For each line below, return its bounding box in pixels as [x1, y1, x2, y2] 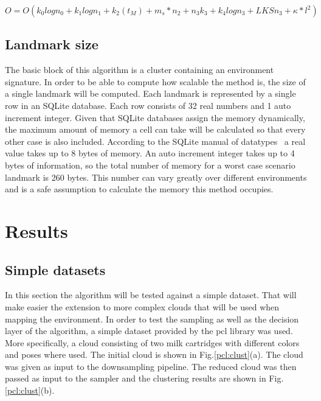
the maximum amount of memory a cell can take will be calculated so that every [5, 123, 306, 136]
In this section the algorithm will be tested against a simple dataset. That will [5, 288, 297, 301]
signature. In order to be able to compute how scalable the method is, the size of [5, 75, 306, 88]
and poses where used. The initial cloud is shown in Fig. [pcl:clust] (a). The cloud [5, 348, 303, 361]
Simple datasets [5, 260, 106, 279]
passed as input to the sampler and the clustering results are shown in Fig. [5, 372, 284, 385]
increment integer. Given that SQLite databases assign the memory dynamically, [5, 111, 305, 124]
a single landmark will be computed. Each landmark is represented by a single [5, 87, 296, 100]
